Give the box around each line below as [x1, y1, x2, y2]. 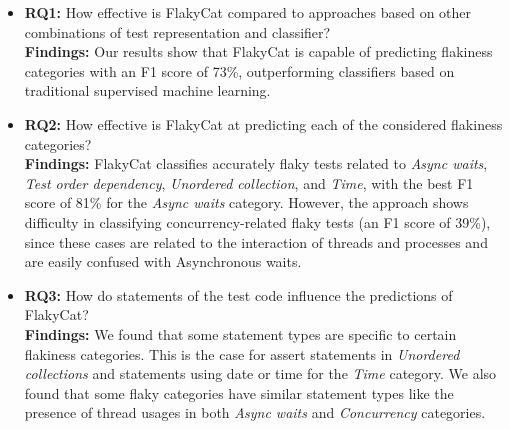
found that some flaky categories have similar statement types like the [24, 382, 454, 403]
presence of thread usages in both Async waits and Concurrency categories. [24, 402, 486, 423]
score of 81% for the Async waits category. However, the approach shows [24, 192, 469, 213]
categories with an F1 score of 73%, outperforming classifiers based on [24, 60, 455, 81]
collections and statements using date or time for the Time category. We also [24, 363, 497, 384]
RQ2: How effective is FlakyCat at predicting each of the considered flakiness [24, 113, 503, 134]
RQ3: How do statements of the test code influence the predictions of [24, 284, 453, 305]
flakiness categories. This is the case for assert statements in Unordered [24, 343, 460, 364]
